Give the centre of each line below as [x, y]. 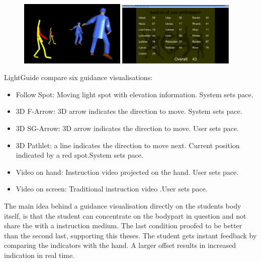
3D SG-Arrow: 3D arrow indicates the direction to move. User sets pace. [127, 128]
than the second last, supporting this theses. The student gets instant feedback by [130, 235]
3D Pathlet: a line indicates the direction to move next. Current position [128, 145]
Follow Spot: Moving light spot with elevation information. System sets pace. [135, 94]
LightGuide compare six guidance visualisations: [78, 77]
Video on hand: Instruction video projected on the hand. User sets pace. [127, 172]
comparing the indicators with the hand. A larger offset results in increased [120, 245]
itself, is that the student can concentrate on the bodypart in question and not [125, 215]
